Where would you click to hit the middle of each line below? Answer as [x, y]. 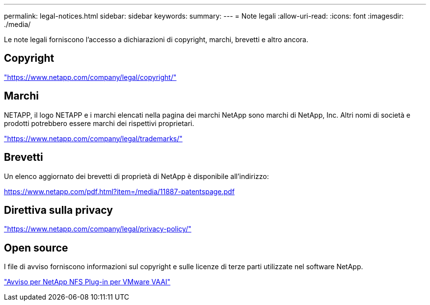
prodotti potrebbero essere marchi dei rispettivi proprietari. [99, 123]
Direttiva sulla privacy [58, 210]
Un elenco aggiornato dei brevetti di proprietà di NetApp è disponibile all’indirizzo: [136, 176]
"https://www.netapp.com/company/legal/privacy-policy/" [98, 229]
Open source [36, 248]
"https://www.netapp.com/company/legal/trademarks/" [93, 138]
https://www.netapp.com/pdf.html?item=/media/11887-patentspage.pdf [119, 191]
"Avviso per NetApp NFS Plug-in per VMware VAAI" [87, 282]
